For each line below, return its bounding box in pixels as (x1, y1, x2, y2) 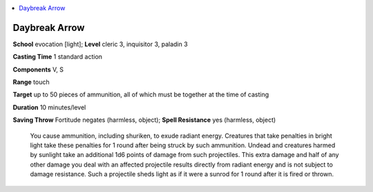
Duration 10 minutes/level (12, 103, 86, 111)
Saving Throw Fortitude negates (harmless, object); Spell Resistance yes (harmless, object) (12, 116, 276, 124)
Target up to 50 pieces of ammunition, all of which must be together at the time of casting (12, 90, 269, 99)
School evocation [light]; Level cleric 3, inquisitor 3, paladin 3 (12, 40, 188, 48)
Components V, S (12, 65, 64, 74)
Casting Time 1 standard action (12, 52, 103, 61)
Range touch (12, 78, 50, 86)
